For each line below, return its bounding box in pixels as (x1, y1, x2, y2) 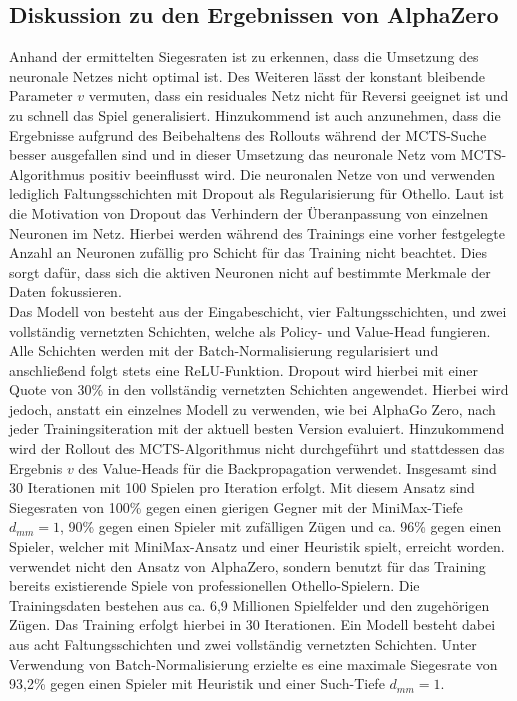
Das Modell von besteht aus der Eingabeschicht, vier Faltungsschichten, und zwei (9, 300, 507, 321)
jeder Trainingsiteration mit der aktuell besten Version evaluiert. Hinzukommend (9, 418, 505, 439)
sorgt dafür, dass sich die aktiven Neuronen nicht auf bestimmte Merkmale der (9, 261, 491, 282)
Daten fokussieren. (9, 281, 122, 302)
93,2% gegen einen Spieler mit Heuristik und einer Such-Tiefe (9, 673, 385, 694)
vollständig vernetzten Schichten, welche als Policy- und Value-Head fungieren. (9, 320, 491, 341)
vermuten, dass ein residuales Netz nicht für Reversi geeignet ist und (88, 85, 509, 106)
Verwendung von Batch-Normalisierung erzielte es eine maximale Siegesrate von (9, 653, 498, 674)
